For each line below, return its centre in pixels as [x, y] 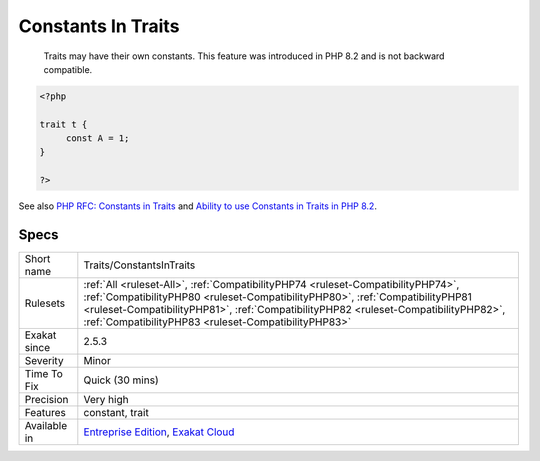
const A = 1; [97, 138]
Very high [106, 400]
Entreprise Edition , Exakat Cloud [159, 432]
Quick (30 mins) [121, 380]
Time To [44, 374]
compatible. [68, 69]
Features [45, 413]
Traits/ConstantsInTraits [139, 265]
